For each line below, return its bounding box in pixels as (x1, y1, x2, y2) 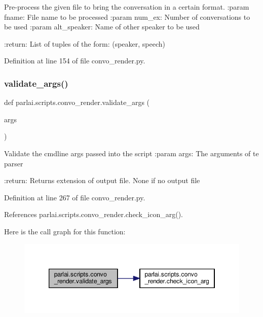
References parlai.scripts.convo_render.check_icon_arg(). (4, 209, 183, 220)
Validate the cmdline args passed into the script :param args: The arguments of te (4, 148, 259, 158)
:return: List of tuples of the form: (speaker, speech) (4, 38, 165, 49)
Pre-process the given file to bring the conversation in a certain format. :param (4, 2, 249, 12)
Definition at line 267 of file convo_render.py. (4, 192, 145, 202)
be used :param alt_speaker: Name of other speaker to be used (4, 21, 200, 32)
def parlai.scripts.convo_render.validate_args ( (4, 97, 150, 108)
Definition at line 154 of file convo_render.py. (4, 55, 145, 66)
